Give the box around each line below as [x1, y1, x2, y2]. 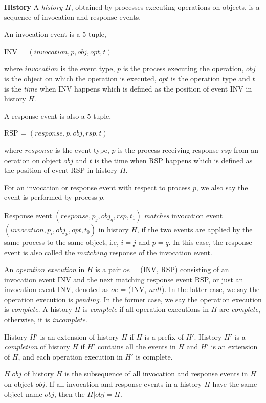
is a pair [95, 264, 121, 275]
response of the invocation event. [109, 247, 212, 257]
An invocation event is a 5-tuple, [4, 29, 106, 39]
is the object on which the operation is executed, [4, 73, 157, 83]
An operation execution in [4, 264, 85, 275]
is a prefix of [144, 331, 184, 342]
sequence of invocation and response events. [4, 11, 141, 22]
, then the [54, 388, 85, 399]
